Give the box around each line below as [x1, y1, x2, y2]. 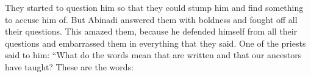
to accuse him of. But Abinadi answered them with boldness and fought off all [5, 13, 298, 25]
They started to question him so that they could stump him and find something [5, 1, 304, 13]
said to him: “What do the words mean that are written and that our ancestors [5, 49, 302, 61]
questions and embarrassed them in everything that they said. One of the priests [5, 36, 306, 49]
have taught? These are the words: [5, 60, 134, 73]
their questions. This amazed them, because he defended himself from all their [5, 25, 298, 38]
